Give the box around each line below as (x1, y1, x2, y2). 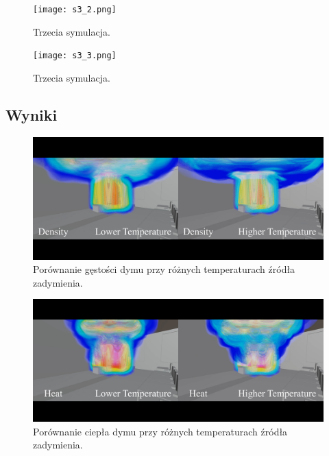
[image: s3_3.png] (33, 51, 117, 61)
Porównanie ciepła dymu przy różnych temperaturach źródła (33, 424, 288, 438)
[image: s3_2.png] (33, 5, 117, 14)
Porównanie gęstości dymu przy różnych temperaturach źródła (33, 262, 295, 276)
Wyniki (5, 104, 58, 125)
